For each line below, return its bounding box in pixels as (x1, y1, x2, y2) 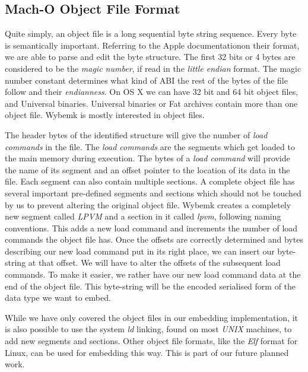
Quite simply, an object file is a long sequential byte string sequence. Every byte (5, 27, 297, 40)
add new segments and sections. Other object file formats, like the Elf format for (5, 335, 298, 347)
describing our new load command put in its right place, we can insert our (5, 244, 275, 257)
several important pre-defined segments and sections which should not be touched (5, 186, 301, 199)
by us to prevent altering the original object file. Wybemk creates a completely (5, 198, 291, 211)
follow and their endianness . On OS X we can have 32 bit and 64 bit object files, (5, 85, 299, 98)
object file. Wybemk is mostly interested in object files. (5, 109, 205, 121)
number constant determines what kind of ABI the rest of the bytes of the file (5, 74, 288, 86)
